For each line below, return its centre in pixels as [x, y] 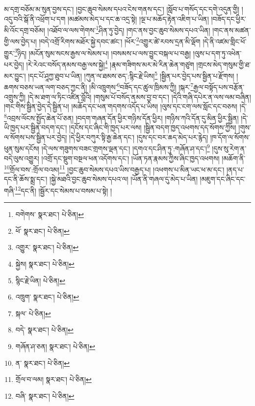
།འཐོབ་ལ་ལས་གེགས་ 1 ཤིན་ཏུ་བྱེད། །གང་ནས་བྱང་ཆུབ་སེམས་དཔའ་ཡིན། [129, 29]
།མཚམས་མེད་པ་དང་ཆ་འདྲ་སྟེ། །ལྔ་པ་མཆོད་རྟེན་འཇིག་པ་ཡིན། [138, 18]
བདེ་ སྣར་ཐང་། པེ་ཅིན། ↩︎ [44, 330]
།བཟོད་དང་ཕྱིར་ [229, 18]
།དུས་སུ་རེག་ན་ [229, 148]
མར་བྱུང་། [15, 75]
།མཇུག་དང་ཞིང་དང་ [223, 179]
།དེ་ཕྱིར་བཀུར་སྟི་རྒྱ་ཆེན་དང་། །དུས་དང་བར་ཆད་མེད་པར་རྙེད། [139, 137]
